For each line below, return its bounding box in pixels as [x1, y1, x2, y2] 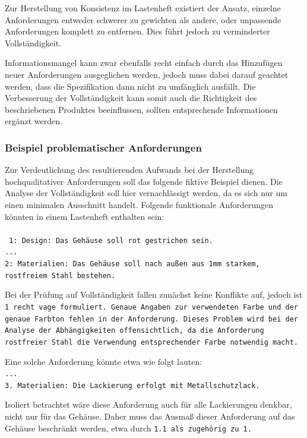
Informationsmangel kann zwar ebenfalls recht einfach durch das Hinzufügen [5, 56, 283, 69]
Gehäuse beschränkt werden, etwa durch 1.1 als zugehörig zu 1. [5, 421, 252, 434]
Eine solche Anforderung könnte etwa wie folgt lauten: [5, 355, 202, 367]
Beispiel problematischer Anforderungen [5, 140, 202, 155]
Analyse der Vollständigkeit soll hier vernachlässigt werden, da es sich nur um [5, 187, 287, 199]
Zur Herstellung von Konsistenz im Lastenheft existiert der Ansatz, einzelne [5, 2, 281, 14]
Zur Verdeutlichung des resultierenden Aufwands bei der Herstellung [5, 163, 254, 176]
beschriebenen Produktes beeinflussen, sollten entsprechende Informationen [5, 103, 278, 115]
